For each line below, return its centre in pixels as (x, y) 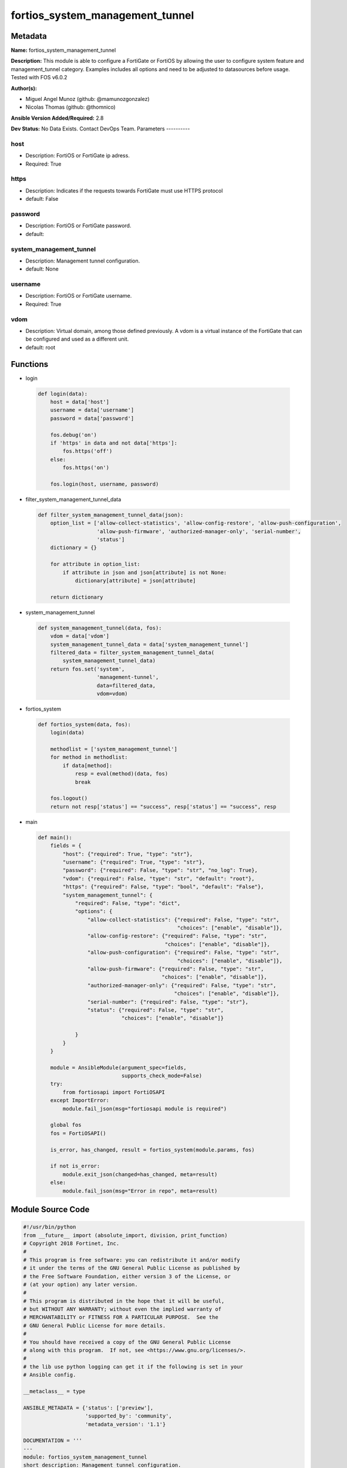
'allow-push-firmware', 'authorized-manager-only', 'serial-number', (199, 531)
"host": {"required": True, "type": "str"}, (128, 854)
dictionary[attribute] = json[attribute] (135, 581)
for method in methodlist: (89, 757)
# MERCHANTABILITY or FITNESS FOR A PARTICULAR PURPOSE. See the (121, 1317)
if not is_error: (75, 1166)
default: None (42, 269)
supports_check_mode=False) (162, 1076)
